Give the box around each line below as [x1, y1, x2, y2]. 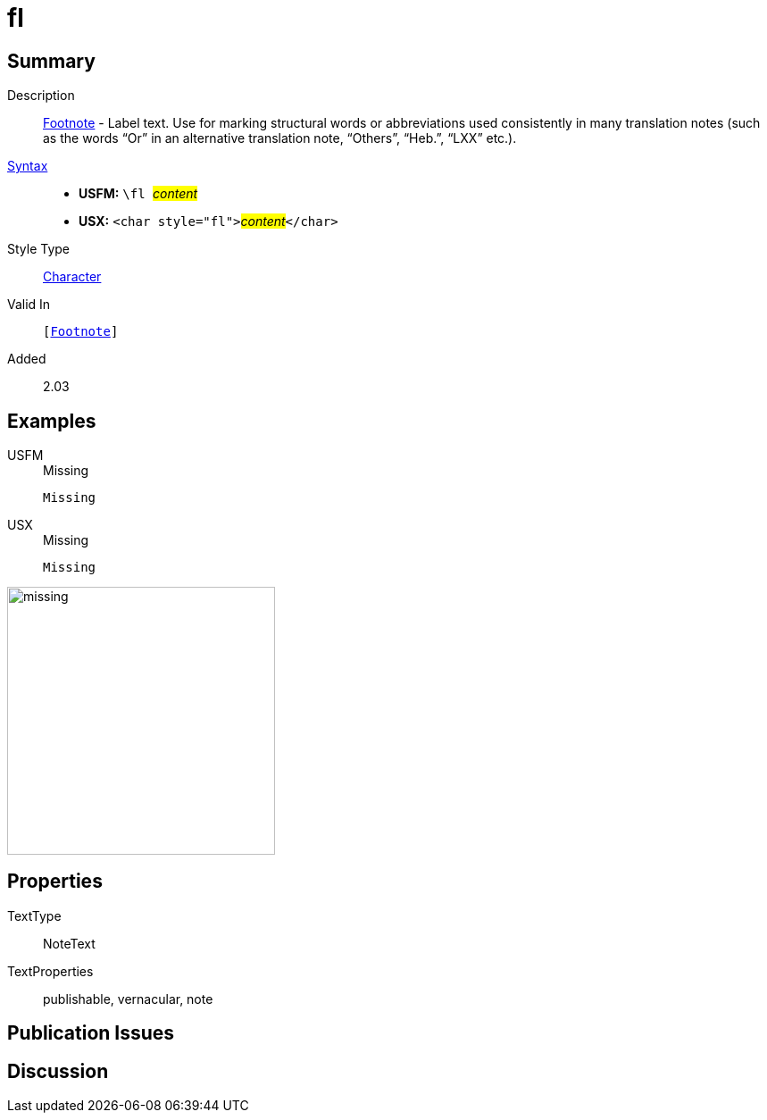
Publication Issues [7, 1022, 175, 1045]
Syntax [7, 158, 48, 174]
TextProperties [7, 963, 94, 979]
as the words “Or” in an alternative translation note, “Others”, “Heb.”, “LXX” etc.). [43, 130, 517, 146]
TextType [7, 907, 62, 924]
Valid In [7, 297, 51, 313]
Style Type [7, 241, 71, 257]
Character [43, 269, 102, 285]
